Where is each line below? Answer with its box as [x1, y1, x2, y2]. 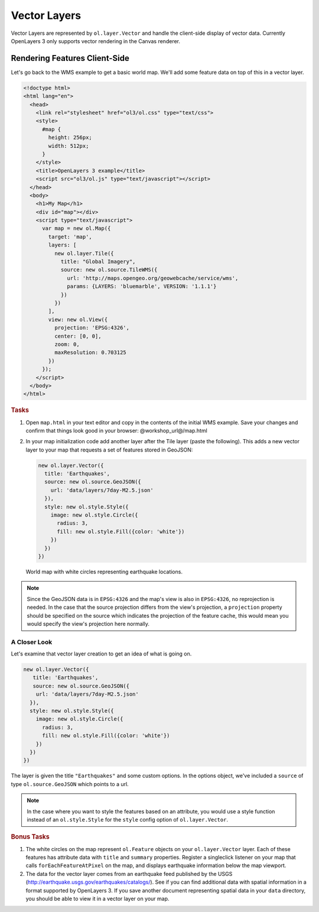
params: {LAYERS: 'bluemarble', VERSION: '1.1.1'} [67, 283, 217, 290]
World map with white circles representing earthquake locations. [25, 568, 183, 575]
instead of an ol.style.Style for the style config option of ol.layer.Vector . [27, 816, 229, 823]
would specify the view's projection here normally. [27, 620, 150, 627]
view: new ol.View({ [48, 316, 108, 323]
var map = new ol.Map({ [42, 225, 111, 232]
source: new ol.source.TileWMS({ [60, 267, 158, 273]
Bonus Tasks [11, 833, 50, 841]
